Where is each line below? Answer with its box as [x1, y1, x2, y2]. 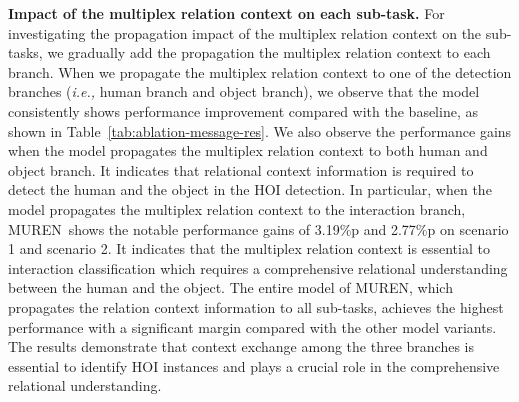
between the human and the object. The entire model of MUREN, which [8, 277, 453, 298]
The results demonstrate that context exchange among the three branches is [8, 336, 474, 357]
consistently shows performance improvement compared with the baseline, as [8, 100, 478, 121]
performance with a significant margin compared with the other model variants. [8, 316, 497, 337]
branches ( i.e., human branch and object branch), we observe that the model [8, 81, 480, 102]
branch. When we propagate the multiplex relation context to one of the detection [8, 61, 512, 82]
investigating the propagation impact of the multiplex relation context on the [8, 22, 482, 43]
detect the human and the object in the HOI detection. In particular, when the [8, 179, 492, 200]
